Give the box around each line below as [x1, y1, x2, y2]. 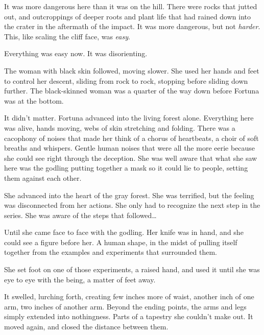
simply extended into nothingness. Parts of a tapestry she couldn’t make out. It [4, 311, 253, 322]
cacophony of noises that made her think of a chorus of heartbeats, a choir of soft [4, 132, 259, 143]
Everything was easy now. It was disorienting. [4, 48, 148, 59]
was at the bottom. [4, 95, 64, 106]
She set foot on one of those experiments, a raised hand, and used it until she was [4, 264, 260, 275]
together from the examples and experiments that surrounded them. [4, 247, 217, 257]
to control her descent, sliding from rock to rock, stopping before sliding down [4, 75, 248, 86]
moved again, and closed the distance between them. [4, 321, 169, 332]
